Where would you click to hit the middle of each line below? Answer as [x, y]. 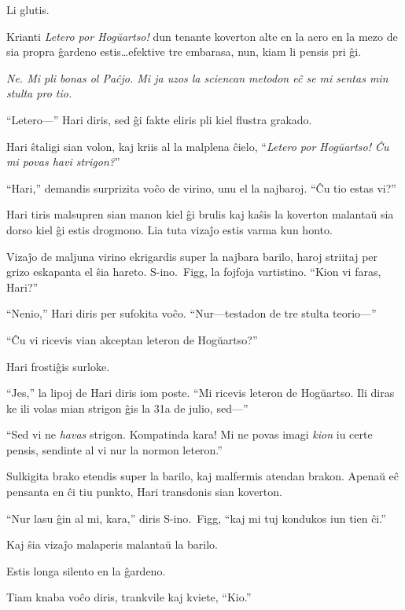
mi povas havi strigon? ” [63, 162]
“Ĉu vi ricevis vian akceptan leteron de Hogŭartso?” [132, 339]
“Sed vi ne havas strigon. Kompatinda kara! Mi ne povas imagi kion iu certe [190, 434]
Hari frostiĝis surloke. [58, 366]
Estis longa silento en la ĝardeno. [86, 570]
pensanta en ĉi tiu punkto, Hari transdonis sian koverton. [144, 492]
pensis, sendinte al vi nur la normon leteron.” [114, 449]
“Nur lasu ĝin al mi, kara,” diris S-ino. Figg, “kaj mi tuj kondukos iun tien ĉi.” [196, 518]
